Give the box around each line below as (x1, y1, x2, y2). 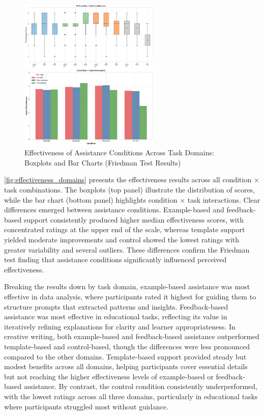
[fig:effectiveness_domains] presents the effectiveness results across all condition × (4, 174, 259, 185)
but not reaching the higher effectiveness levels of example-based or (4, 371, 214, 381)
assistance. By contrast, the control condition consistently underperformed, (23, 381, 257, 392)
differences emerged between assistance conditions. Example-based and (4, 204, 224, 215)
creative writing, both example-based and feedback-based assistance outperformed (4, 331, 259, 342)
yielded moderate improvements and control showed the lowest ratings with (4, 234, 240, 245)
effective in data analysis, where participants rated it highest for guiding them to (4, 291, 256, 302)
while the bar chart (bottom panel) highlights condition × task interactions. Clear (4, 194, 260, 205)
